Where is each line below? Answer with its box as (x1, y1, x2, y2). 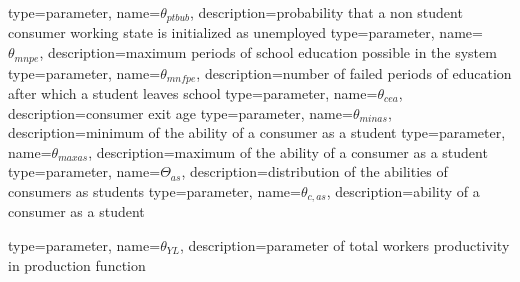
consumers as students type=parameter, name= (8, 180, 301, 201)
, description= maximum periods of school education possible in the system (39, 42, 497, 63)
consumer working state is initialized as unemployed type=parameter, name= (8, 22, 483, 43)
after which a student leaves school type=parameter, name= (8, 82, 378, 103)
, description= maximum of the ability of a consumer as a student (88, 141, 488, 162)
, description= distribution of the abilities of (181, 161, 448, 182)
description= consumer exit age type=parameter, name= (8, 102, 353, 123)
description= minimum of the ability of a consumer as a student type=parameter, (8, 122, 506, 143)
